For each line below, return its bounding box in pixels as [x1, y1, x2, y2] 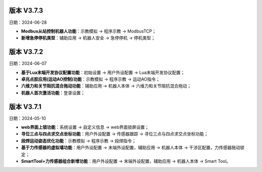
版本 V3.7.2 [9, 48, 44, 56]
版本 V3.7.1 [9, 103, 42, 111]
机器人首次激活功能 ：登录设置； [21, 90, 85, 96]
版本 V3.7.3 [9, 6, 43, 15]
